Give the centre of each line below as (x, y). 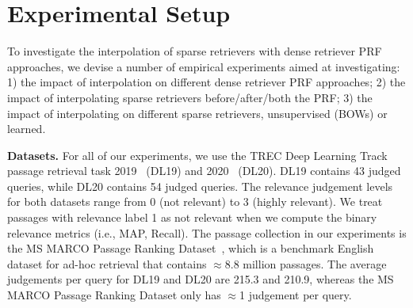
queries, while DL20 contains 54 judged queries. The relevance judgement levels (200, 186)
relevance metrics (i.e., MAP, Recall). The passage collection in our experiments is (207, 232)
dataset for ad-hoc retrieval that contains (107, 263)
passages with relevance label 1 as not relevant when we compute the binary (192, 217)
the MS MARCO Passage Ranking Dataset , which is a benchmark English (191, 248)
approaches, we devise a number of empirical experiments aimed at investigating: (204, 66)
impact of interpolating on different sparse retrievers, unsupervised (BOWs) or (197, 113)
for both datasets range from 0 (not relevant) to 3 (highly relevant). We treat (195, 202)
